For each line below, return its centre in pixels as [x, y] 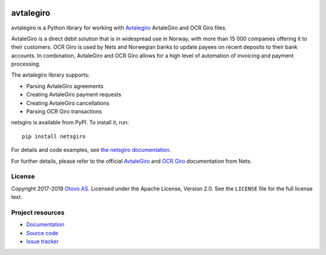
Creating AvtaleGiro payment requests [74, 95]
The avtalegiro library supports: [50, 75]
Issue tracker [43, 242]
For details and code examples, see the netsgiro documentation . [91, 150]
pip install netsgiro [54, 136]
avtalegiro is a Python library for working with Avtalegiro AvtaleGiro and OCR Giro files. [119, 28]
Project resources [38, 212]
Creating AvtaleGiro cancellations [68, 103]
